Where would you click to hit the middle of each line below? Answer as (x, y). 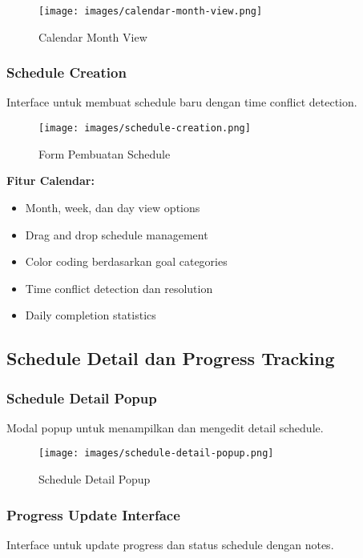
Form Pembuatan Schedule (105, 153)
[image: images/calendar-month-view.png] (151, 11)
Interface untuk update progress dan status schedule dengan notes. (170, 544)
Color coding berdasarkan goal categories (126, 261)
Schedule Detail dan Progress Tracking (171, 358)
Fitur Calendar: (50, 181)
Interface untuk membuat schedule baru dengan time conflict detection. (182, 102)
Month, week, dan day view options (113, 207)
